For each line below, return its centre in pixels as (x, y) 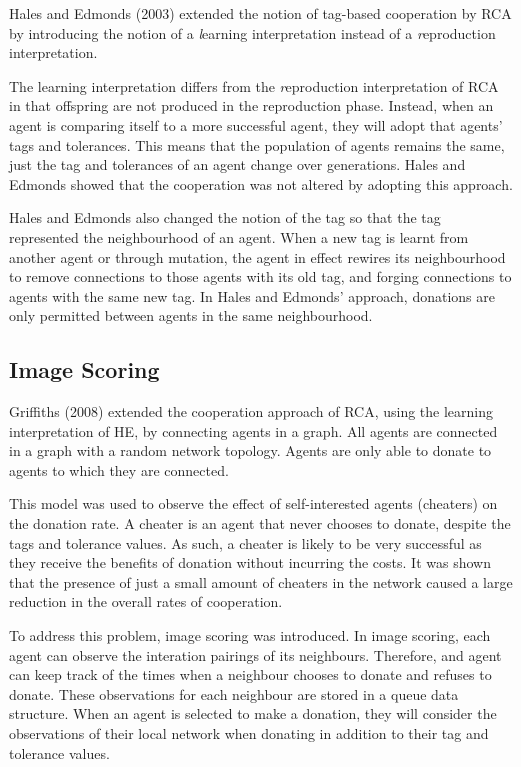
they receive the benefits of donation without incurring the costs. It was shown (250, 562)
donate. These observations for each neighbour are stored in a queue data (234, 693)
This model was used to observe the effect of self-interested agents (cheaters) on (253, 503)
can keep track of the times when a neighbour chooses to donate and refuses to (250, 674)
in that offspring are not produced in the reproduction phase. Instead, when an (251, 105)
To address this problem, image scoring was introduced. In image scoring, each (250, 635)
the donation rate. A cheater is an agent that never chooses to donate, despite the (260, 523)
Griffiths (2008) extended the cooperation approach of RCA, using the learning (251, 411)
